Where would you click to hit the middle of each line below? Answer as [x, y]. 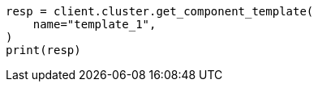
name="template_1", [95, 24]
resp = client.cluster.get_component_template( [160, 11]
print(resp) [43, 50]
